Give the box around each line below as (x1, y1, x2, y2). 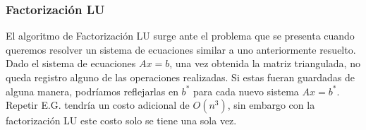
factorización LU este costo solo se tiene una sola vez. (6, 113, 237, 128)
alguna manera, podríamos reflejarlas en (6, 83, 178, 98)
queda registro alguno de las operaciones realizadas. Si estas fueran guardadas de (6, 70, 355, 84)
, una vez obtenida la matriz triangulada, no (169, 56, 360, 71)
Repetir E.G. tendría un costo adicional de (6, 97, 190, 112)
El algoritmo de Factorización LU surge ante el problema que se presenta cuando (6, 28, 355, 43)
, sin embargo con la (227, 97, 315, 112)
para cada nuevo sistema (193, 83, 299, 98)
